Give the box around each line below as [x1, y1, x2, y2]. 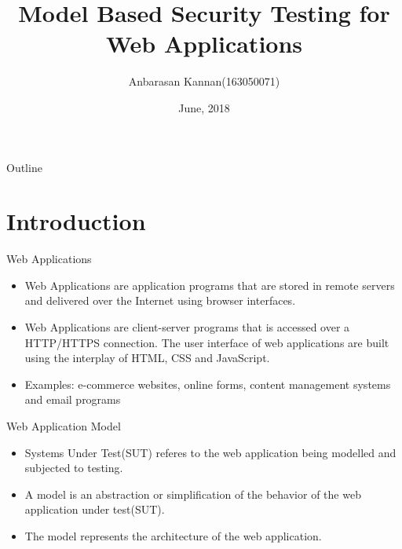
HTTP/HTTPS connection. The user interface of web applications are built [24, 334, 389, 350]
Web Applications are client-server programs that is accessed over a [24, 319, 350, 335]
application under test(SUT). [24, 501, 165, 518]
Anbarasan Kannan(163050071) [128, 73, 280, 90]
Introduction [6, 205, 146, 237]
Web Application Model [6, 417, 121, 434]
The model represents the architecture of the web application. [24, 527, 322, 544]
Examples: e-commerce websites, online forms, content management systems [24, 375, 391, 392]
